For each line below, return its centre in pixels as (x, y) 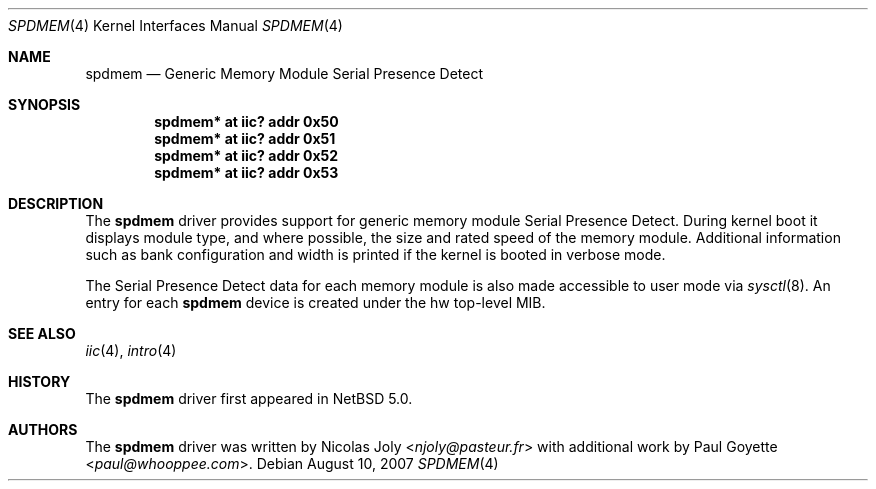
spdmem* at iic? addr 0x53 (246, 172)
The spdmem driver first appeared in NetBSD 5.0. (249, 398)
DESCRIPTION (56, 203)
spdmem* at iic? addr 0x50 (246, 121)
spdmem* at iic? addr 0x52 (246, 155)
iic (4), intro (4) (131, 350)
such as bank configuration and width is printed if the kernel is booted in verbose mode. (375, 254)
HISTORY (39, 381)
